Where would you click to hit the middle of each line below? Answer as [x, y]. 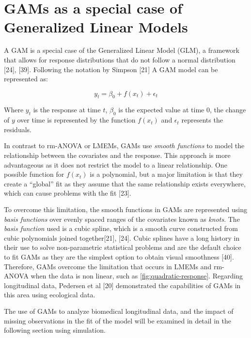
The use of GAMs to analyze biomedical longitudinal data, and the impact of [119, 311]
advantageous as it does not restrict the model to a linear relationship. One [116, 164]
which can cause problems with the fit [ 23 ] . [68, 193]
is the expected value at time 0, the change [182, 110]
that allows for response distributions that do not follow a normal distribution [120, 59]
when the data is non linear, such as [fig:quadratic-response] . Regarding [137, 276]
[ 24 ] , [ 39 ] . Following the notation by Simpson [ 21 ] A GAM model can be [111, 69]
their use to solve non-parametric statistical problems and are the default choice [123, 247]
